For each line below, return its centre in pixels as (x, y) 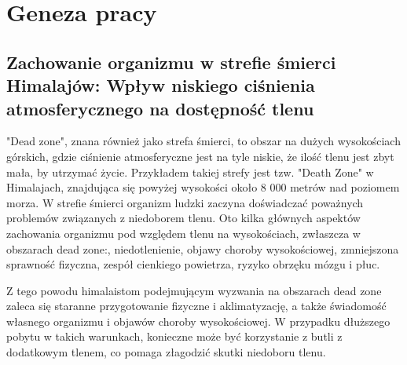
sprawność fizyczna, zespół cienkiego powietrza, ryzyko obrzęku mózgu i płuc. (193, 264)
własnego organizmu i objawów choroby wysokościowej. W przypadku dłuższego (198, 321)
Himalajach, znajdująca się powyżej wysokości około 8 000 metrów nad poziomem (203, 187)
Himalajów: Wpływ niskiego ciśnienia (161, 85)
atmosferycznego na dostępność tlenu (160, 108)
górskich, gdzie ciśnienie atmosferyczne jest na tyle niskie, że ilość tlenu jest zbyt (200, 156)
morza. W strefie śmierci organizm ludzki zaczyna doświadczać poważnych (185, 202)
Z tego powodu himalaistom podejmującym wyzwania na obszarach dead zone (194, 290)
